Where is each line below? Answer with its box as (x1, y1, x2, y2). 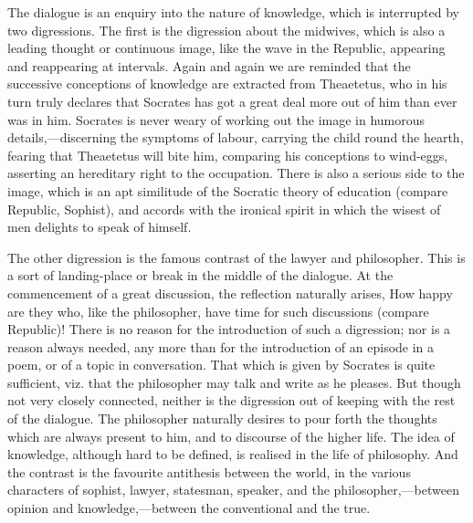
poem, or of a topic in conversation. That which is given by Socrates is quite (7, 355, 436, 374)
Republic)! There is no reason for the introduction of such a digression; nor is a (7, 319, 451, 339)
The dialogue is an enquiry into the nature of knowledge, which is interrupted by (7, 3, 460, 21)
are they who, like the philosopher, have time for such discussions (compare (7, 301, 429, 320)
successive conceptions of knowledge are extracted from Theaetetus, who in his (7, 74, 447, 93)
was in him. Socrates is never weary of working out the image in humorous (7, 110, 426, 129)
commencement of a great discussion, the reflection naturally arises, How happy (7, 283, 453, 302)
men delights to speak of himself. (7, 217, 192, 236)
